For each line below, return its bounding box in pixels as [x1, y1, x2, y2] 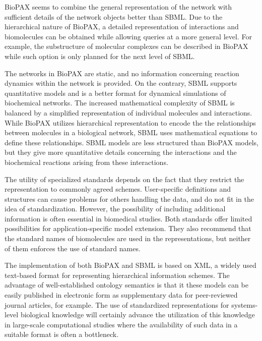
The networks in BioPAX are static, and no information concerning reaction [5, 68, 239, 78]
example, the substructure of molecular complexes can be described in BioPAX [5, 41, 248, 51]
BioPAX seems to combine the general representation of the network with [5, 2, 232, 12]
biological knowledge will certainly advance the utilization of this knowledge [20, 309, 255, 320]
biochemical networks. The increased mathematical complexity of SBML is [5, 97, 235, 108]
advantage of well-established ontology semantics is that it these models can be [5, 279, 248, 290]
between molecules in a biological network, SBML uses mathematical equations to [5, 127, 257, 138]
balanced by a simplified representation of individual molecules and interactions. [5, 107, 252, 118]
